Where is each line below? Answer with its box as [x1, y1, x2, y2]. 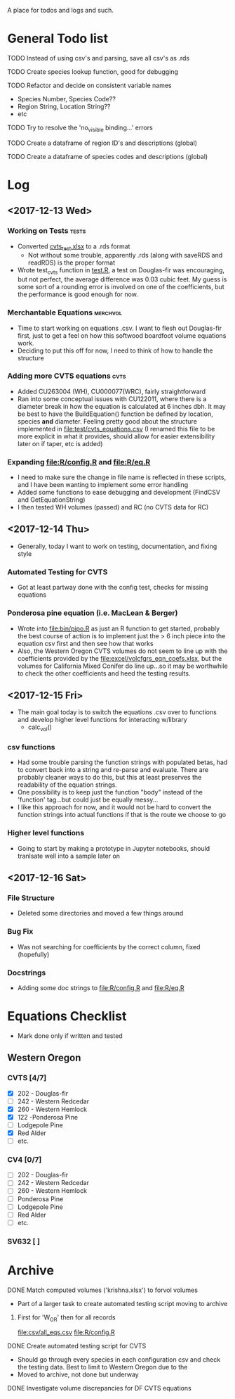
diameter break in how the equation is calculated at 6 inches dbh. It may [17, 402, 226, 410]
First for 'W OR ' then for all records [17, 1312, 116, 1323]
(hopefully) [17, 950, 50, 958]
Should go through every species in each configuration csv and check [17, 1355, 221, 1364]
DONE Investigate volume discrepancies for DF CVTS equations [7, 1384, 192, 1393]
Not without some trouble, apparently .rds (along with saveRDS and [27, 251, 223, 260]
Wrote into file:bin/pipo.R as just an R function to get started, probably [17, 624, 220, 633]
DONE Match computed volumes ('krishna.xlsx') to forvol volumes [7, 1286, 199, 1294]
